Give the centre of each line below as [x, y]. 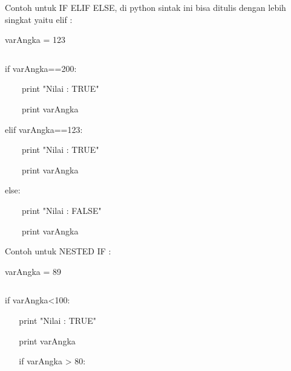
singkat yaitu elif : [39, 19]
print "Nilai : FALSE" [62, 210]
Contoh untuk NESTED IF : [58, 251]
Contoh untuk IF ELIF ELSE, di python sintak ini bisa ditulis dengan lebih [145, 7]
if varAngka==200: [41, 68]
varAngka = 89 [33, 271]
